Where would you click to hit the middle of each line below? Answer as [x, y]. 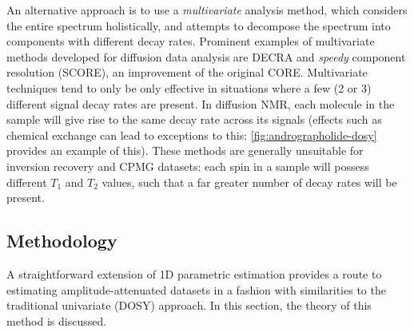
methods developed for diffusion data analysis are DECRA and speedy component [206, 56]
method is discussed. [57, 320]
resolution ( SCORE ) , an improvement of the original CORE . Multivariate [187, 72]
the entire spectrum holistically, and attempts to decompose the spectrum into [199, 25]
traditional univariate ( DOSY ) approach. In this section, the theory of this [189, 305]
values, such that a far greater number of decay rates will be [249, 182]
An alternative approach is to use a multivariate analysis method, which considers [207, 10]
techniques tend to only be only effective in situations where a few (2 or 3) [189, 87]
